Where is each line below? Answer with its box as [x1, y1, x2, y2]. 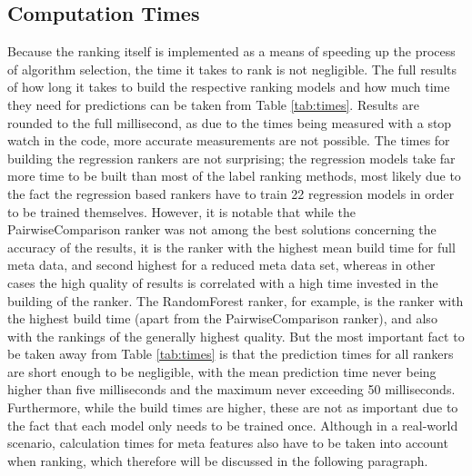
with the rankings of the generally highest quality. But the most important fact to [7, 326, 465, 345]
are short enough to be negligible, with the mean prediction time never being [7, 362, 437, 381]
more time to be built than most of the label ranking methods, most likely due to [7, 166, 461, 185]
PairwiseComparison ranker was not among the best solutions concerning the [7, 220, 437, 239]
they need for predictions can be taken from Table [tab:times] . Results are [7, 94, 419, 114]
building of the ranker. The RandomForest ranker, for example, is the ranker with [7, 291, 464, 310]
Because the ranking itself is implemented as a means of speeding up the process [7, 42, 456, 61]
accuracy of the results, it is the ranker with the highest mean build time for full [7, 237, 456, 256]
